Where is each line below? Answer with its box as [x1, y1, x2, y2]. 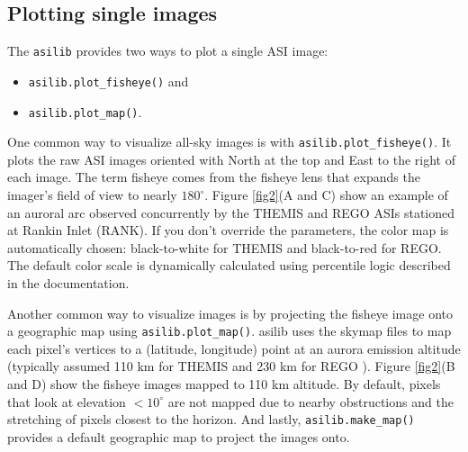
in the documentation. [7, 273, 130, 292]
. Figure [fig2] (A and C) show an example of [204, 185, 448, 204]
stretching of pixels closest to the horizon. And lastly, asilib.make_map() [7, 410, 415, 429]
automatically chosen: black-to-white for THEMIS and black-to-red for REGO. [7, 238, 442, 257]
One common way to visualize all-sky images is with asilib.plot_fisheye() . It [7, 132, 452, 151]
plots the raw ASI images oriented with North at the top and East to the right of [7, 149, 455, 168]
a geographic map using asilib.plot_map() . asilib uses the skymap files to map [7, 321, 452, 340]
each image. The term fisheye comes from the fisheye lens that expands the [7, 167, 420, 186]
